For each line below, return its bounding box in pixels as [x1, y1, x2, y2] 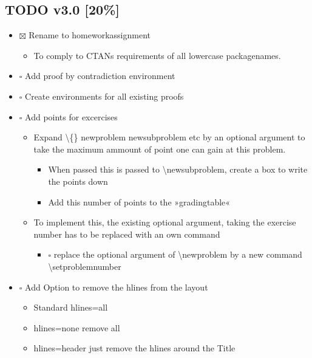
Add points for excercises [25, 110, 118, 123]
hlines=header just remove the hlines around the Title [33, 342, 236, 354]
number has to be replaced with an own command [33, 227, 220, 240]
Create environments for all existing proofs [25, 89, 184, 102]
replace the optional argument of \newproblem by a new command [53, 248, 302, 261]
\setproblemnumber [48, 260, 121, 272]
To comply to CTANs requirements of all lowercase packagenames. [33, 49, 281, 61]
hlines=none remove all [33, 321, 120, 334]
